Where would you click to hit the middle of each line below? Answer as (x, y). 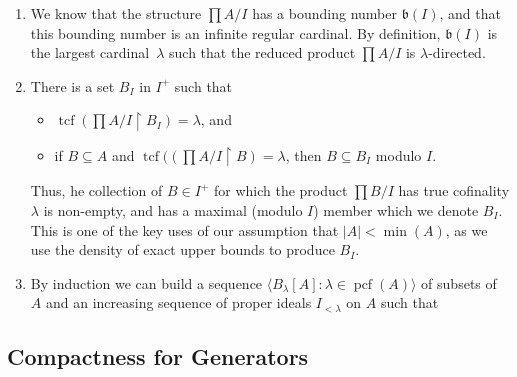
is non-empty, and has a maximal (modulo (173, 209)
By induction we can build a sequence (146, 282)
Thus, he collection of (96, 190)
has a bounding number (324, 13)
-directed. (457, 52)
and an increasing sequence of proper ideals (178, 302)
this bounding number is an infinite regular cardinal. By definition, (235, 32)
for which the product (280, 190)
